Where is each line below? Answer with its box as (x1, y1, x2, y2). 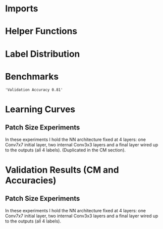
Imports (5, 3, 38, 14)
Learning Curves (5, 103, 76, 115)
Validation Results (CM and (5, 164, 119, 176)
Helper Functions (5, 26, 78, 37)
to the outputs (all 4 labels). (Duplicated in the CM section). (5, 147, 126, 153)
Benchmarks (5, 71, 59, 82)
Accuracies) (5, 175, 56, 186)
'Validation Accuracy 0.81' (5, 87, 63, 92)
